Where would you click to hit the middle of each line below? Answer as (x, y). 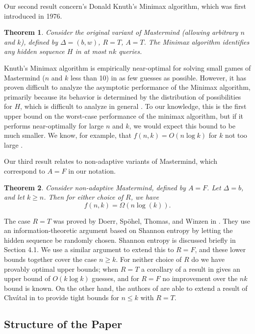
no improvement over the (200, 278)
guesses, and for (115, 278)
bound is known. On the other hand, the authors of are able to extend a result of (126, 288)
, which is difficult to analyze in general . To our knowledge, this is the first (133, 106)
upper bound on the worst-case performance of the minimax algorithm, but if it (124, 116)
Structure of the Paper (63, 324)
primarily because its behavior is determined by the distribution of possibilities (123, 96)
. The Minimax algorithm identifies (197, 41)
